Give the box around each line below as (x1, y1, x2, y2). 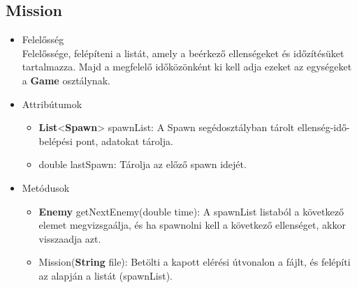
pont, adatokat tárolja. (75, 133, 173, 148)
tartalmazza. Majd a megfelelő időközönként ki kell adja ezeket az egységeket (22, 59, 352, 74)
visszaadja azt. (38, 231, 101, 245)
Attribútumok (22, 96, 82, 111)
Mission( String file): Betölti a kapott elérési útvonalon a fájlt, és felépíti (38, 255, 351, 269)
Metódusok (22, 180, 70, 195)
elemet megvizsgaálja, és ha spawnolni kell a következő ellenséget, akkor (38, 218, 346, 232)
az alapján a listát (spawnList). (38, 268, 173, 282)
